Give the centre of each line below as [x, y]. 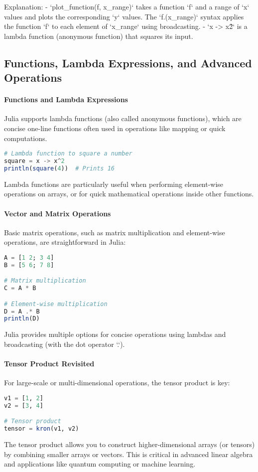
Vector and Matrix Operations [58, 213]
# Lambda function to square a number [68, 154]
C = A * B [20, 288]
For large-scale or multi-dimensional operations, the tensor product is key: [117, 383]
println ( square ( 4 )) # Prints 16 [59, 168]
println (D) [22, 319]
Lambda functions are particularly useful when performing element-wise [114, 184]
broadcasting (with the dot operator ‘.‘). [64, 344]
